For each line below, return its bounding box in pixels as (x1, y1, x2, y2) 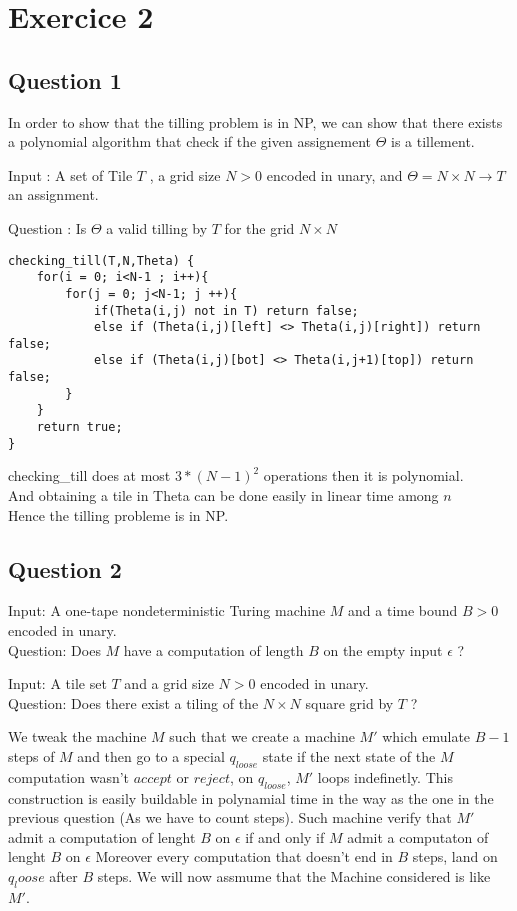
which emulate (382, 726, 471, 747)
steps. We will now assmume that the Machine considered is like (97, 865, 491, 886)
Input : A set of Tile (8, 164, 133, 185)
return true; (36, 420, 123, 435)
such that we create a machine (169, 726, 355, 747)
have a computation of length (123, 639, 304, 660)
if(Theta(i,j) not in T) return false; (93, 303, 359, 318)
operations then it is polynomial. (263, 465, 464, 486)
